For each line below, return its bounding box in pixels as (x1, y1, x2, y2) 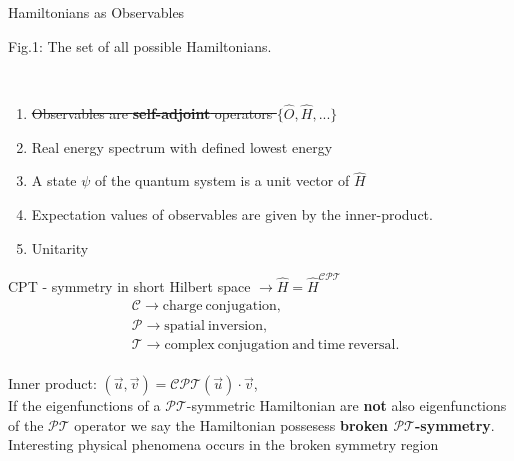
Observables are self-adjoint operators (31, 103, 273, 123)
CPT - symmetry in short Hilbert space (8, 275, 251, 296)
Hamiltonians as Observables (8, 2, 185, 22)
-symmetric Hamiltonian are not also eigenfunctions (186, 395, 507, 416)
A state (31, 170, 77, 191)
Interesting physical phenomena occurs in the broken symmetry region (8, 434, 439, 455)
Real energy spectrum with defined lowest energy (31, 136, 333, 157)
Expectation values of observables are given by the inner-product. (31, 204, 433, 224)
